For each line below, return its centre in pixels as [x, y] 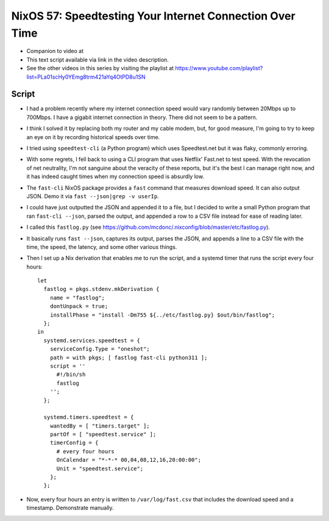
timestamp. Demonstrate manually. [70, 508]
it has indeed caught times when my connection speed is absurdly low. [115, 176]
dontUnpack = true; [79, 306]
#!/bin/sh [71, 375]
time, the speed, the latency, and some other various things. [102, 246]
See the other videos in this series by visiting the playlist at [100, 68]
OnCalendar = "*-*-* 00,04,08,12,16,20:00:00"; [129, 460]
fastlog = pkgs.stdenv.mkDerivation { [101, 289]
